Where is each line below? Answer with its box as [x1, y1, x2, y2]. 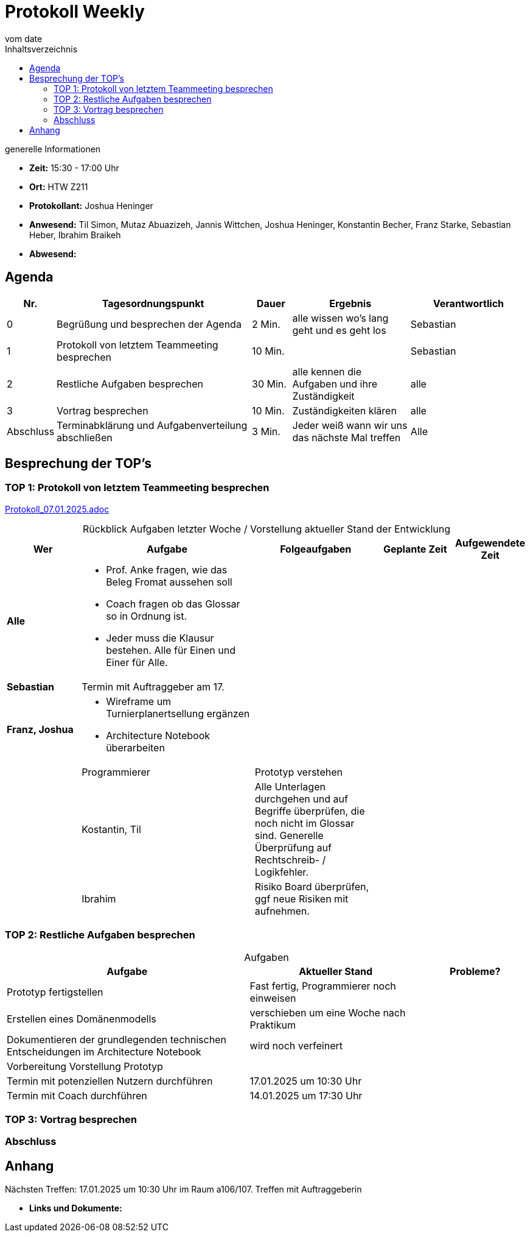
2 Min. [252, 317, 281, 330]
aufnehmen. [254, 904, 310, 917]
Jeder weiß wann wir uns [292, 419, 408, 431]
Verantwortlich [433, 297, 504, 310]
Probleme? [450, 965, 501, 977]
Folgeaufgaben [280, 542, 352, 555]
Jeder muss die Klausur [106, 631, 214, 644]
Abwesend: [29, 248, 77, 259]
